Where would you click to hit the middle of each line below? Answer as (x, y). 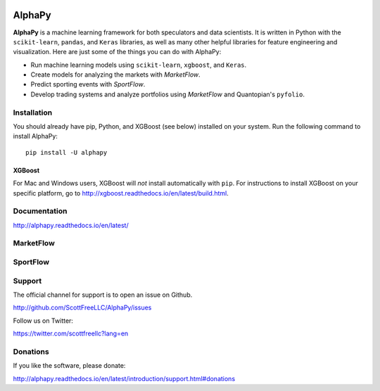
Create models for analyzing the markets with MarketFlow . (115, 75)
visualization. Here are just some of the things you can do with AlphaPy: (117, 52)
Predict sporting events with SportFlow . (88, 84)
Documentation (40, 211)
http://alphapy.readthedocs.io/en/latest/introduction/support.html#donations (124, 378)
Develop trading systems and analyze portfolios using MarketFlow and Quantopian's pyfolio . (168, 94)
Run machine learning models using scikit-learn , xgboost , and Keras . (139, 65)
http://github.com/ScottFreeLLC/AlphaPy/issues (82, 308)
